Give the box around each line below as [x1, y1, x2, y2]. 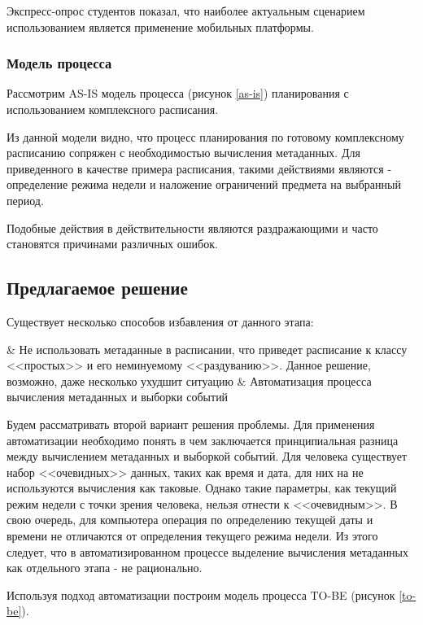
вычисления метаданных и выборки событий [7, 388, 229, 405]
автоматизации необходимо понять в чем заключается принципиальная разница [7, 431, 399, 448]
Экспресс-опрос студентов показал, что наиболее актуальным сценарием [7, 2, 365, 19]
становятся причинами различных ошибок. [7, 235, 218, 252]
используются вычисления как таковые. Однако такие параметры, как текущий [7, 479, 397, 496]
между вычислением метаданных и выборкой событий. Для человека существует [7, 448, 408, 465]
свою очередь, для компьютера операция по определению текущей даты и [7, 511, 373, 528]
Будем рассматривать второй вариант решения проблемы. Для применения [7, 415, 375, 432]
